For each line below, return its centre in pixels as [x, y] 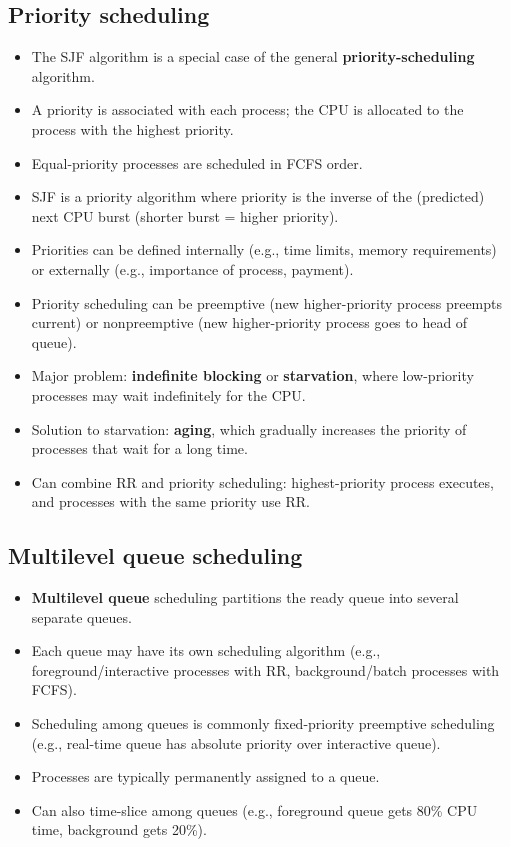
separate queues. [81, 616]
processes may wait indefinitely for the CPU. [168, 394]
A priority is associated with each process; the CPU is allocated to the [247, 109]
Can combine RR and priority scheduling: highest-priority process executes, [262, 481]
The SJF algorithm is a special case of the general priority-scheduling [253, 56]
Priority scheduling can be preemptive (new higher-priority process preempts [267, 302]
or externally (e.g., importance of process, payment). [192, 268]
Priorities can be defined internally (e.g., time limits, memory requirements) [264, 249]
